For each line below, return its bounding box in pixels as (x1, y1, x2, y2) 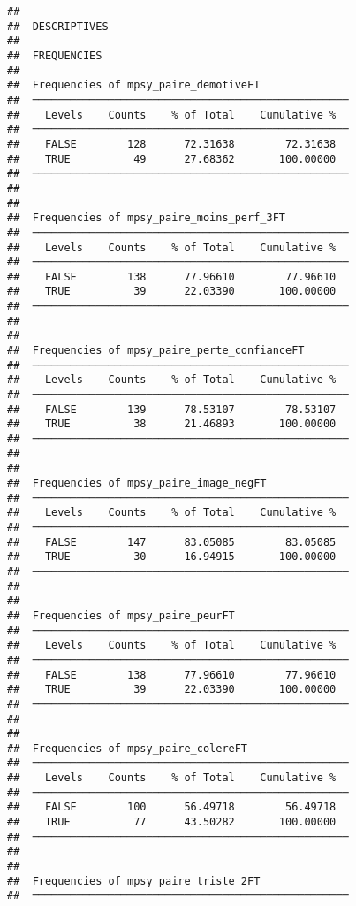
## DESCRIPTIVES (7, 19, 109, 33)
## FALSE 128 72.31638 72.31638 (7, 137, 337, 150)
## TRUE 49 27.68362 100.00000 (7, 152, 337, 165)
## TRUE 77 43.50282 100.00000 (7, 816, 337, 829)
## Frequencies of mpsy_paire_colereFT (7, 741, 248, 755)
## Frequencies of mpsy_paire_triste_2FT (7, 874, 261, 887)
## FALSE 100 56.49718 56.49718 (7, 801, 337, 814)
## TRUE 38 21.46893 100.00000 (7, 418, 337, 431)
